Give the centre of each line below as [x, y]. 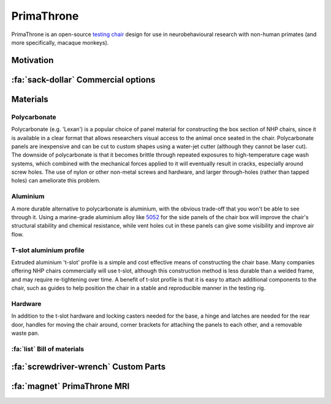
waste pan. [25, 333]
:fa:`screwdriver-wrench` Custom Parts [88, 367]
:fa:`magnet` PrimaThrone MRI [70, 387]
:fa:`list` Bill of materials [48, 349]
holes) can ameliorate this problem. [56, 181]
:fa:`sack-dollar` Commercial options [83, 80]
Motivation [32, 60]
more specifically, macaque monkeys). [60, 42]
